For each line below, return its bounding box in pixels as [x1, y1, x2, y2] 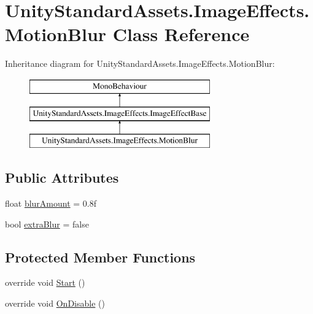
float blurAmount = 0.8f [5, 197, 97, 210]
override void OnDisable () [5, 297, 105, 310]
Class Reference [112, 21, 250, 47]
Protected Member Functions [5, 247, 196, 266]
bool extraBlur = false [5, 217, 89, 230]
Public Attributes [5, 168, 119, 187]
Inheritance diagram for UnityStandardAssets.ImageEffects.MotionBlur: [5, 57, 275, 70]
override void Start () [5, 276, 85, 289]
